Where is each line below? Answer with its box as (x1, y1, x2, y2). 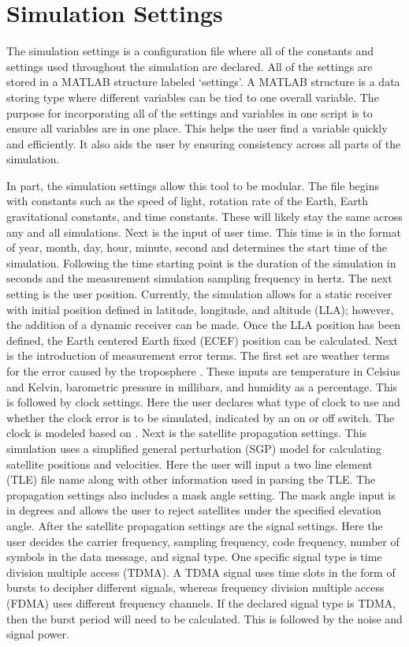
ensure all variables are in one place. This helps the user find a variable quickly (6, 120, 388, 137)
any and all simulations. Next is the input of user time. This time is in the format (6, 223, 402, 240)
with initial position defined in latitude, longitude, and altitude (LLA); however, (6, 301, 394, 317)
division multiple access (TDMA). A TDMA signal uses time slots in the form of (6, 563, 396, 580)
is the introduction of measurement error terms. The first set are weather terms (6, 347, 390, 364)
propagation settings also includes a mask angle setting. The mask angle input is (6, 486, 396, 503)
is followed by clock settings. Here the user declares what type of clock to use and (6, 394, 400, 410)
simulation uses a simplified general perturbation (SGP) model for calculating (6, 439, 382, 456)
